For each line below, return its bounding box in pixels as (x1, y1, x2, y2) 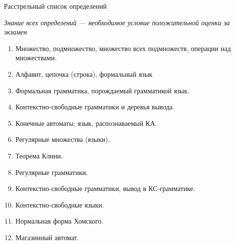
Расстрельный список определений (4, 1, 107, 11)
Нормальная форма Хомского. (15, 216, 103, 226)
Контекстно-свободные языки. (15, 199, 104, 209)
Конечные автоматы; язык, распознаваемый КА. (15, 118, 157, 128)
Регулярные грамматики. (15, 167, 88, 177)
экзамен (4, 27, 27, 37)
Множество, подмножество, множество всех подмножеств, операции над (15, 43, 231, 53)
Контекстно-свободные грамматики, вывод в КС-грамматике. (15, 183, 196, 193)
